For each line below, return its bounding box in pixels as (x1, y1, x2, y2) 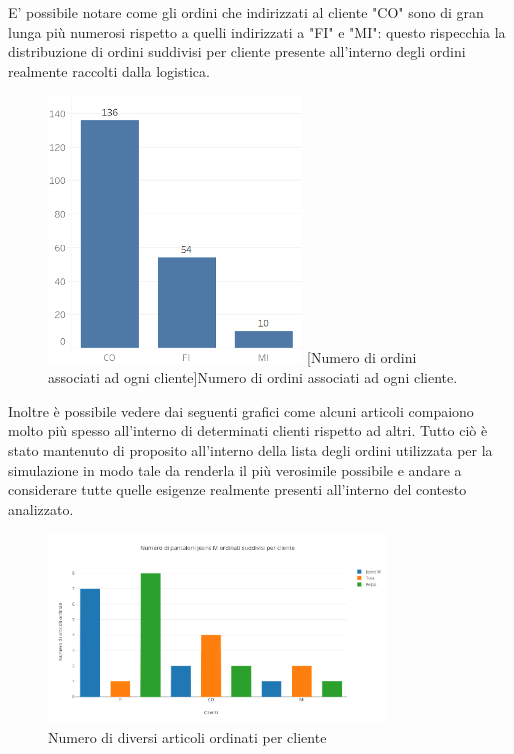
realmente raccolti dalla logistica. (8, 60, 210, 81)
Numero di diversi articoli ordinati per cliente (48, 726, 327, 747)
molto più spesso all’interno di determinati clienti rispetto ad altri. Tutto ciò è (8, 420, 488, 441)
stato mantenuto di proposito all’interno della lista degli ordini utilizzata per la (8, 440, 493, 461)
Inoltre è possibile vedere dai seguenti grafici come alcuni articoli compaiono (8, 400, 474, 421)
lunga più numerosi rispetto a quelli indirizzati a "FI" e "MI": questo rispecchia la (8, 21, 506, 42)
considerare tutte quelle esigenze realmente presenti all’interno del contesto (8, 479, 467, 500)
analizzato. (8, 498, 74, 519)
